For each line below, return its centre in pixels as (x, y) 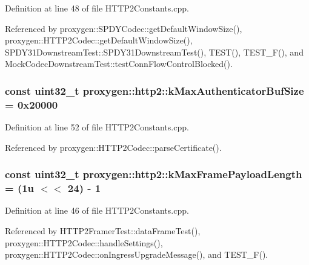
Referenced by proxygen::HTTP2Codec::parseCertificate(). (113, 147)
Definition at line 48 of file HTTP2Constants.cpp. (97, 8)
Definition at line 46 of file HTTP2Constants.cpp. (97, 210)
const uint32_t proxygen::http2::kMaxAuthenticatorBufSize (154, 90)
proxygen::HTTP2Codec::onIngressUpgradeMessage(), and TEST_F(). (137, 254)
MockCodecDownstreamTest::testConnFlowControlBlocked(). (119, 64)
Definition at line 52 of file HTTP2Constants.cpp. (97, 127)
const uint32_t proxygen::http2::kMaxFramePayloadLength (154, 174)
